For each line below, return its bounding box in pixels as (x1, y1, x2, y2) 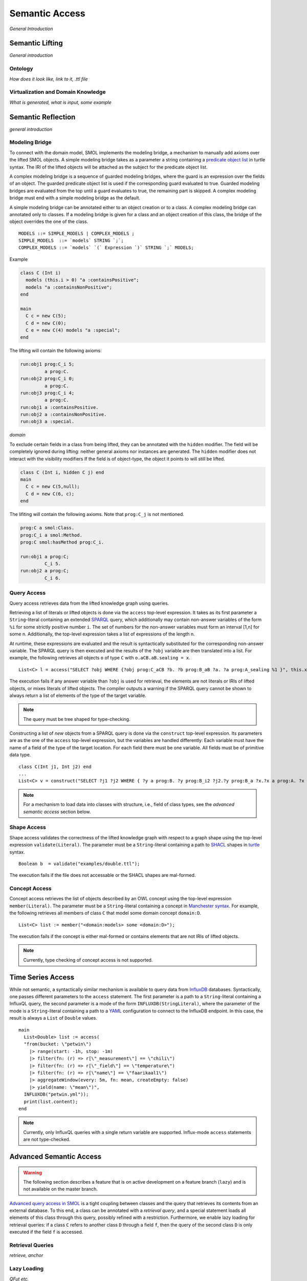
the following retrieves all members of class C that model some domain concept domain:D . (9, 910, 202, 916)
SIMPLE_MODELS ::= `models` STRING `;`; (18, 238, 124, 243)
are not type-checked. (23, 1137, 71, 1143)
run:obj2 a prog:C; (20, 568, 69, 574)
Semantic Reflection (9, 113, 76, 121)
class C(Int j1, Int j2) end (18, 763, 92, 770)
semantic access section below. (23, 809, 91, 815)
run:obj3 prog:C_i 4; (20, 390, 75, 396)
